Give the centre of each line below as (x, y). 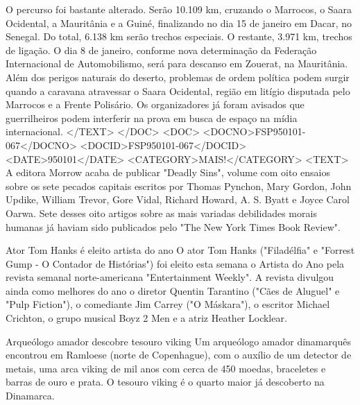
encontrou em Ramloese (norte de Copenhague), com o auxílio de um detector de (179, 355)
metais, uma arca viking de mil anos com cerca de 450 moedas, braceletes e (166, 368)
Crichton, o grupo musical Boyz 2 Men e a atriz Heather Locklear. (146, 318)
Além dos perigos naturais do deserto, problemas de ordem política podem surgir (178, 77)
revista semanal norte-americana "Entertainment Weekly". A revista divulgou (170, 277)
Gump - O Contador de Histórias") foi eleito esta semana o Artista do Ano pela (175, 263)
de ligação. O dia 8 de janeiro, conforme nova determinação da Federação (161, 50)
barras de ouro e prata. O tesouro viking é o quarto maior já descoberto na (165, 382)
